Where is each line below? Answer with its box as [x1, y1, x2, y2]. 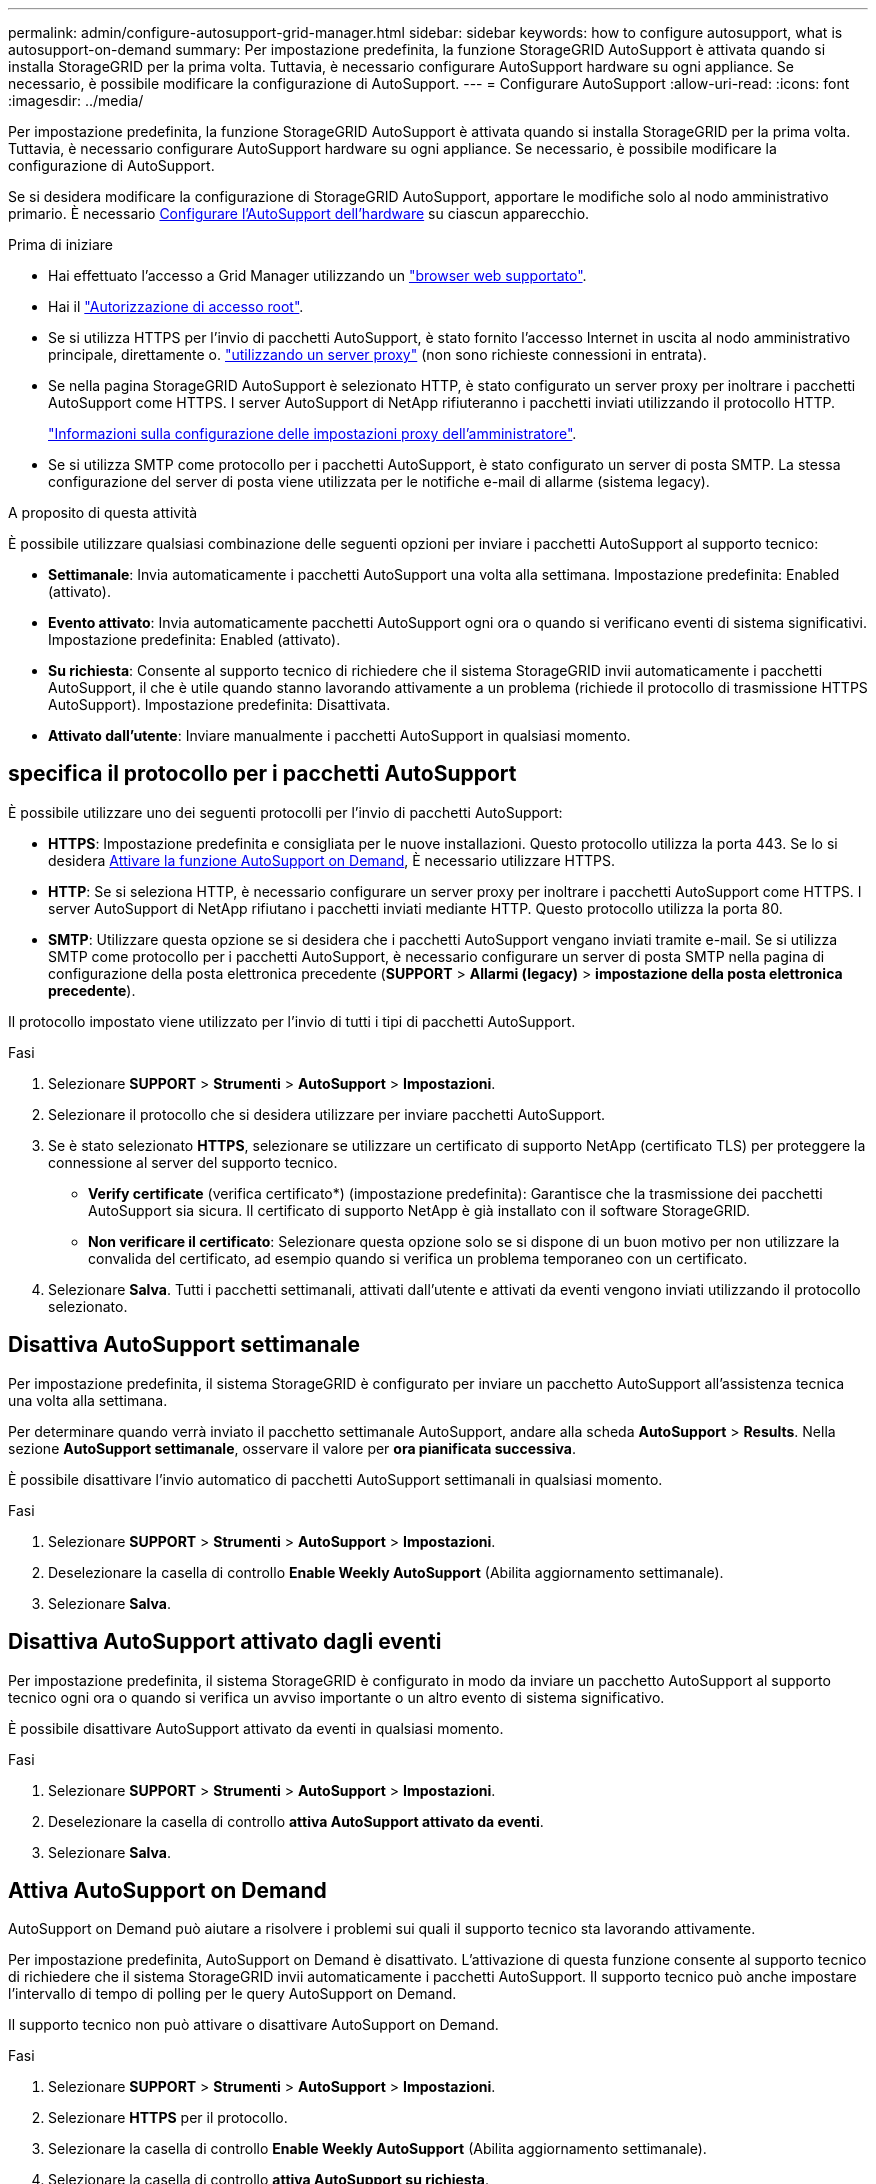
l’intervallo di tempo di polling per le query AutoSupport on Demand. [8, 1985, 457, 2003]
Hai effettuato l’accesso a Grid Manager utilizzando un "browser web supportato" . [48, 267, 587, 284]
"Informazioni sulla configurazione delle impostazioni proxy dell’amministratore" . [48, 425, 577, 442]
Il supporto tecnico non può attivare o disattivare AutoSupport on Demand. [8, 2016, 499, 2034]
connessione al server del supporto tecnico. [48, 1153, 338, 1171]
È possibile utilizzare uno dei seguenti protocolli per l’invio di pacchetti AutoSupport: [8, 803, 563, 821]
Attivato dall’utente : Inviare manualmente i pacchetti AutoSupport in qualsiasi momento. [48, 727, 631, 744]
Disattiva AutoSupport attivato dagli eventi [8, 1629, 442, 1655]
